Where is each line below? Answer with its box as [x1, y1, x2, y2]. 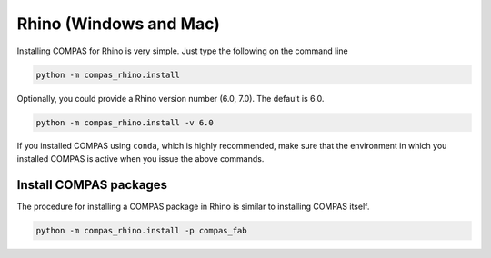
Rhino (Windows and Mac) [16, 14, 220, 34]
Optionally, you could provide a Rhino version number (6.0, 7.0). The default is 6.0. [16, 93, 325, 104]
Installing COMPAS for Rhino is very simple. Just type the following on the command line [16, 45, 349, 56]
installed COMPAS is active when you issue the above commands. [16, 153, 265, 164]
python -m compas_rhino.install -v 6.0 [35, 117, 214, 127]
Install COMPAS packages [16, 177, 168, 193]
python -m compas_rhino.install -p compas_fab [35, 225, 247, 235]
